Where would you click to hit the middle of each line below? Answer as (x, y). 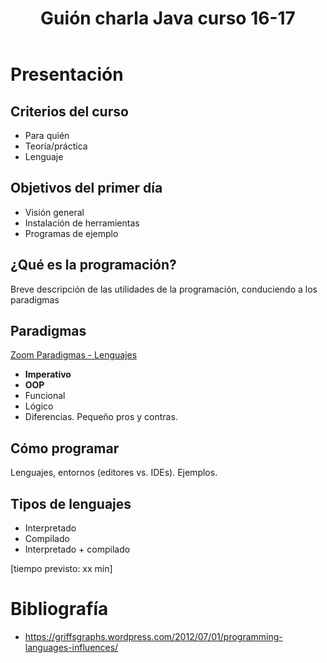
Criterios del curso (69, 111)
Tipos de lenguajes (71, 503)
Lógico (39, 406)
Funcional (45, 396)
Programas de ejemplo (71, 233)
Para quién (47, 135)
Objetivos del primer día (86, 188)
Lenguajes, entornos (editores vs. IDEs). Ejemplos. (114, 473)
